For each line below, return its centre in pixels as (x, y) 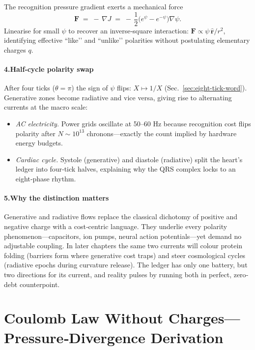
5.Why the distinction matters (57, 198)
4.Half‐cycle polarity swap (49, 69)
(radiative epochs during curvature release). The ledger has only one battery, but (126, 265)
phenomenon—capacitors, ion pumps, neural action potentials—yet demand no (123, 236)
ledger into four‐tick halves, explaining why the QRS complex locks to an (126, 169)
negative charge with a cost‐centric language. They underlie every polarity (116, 226)
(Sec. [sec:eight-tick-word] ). (206, 88)
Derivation (187, 337)
